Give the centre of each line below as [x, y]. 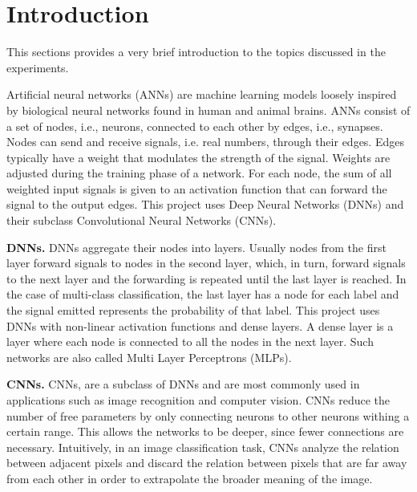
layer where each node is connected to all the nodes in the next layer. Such [190, 342]
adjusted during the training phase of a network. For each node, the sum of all [199, 173]
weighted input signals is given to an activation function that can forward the [197, 188]
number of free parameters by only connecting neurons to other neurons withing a [208, 415]
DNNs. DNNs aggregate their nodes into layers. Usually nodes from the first [196, 247]
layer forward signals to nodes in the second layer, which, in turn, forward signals [206, 263]
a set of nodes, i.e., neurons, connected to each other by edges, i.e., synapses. [195, 126]
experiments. [38, 67]
